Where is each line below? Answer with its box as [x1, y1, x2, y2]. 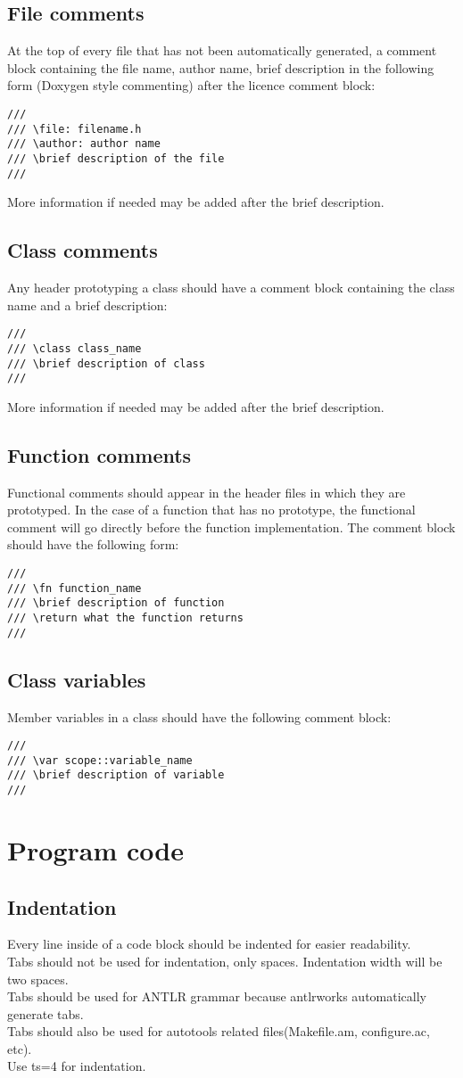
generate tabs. [7, 1004, 84, 1023]
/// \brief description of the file [7, 152, 225, 165]
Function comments [7, 440, 192, 468]
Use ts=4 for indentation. [7, 1057, 146, 1075]
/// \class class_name [7, 342, 142, 355]
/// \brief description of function [7, 597, 225, 610]
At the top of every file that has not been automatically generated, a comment [7, 41, 437, 60]
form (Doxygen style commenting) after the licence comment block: [7, 76, 376, 95]
